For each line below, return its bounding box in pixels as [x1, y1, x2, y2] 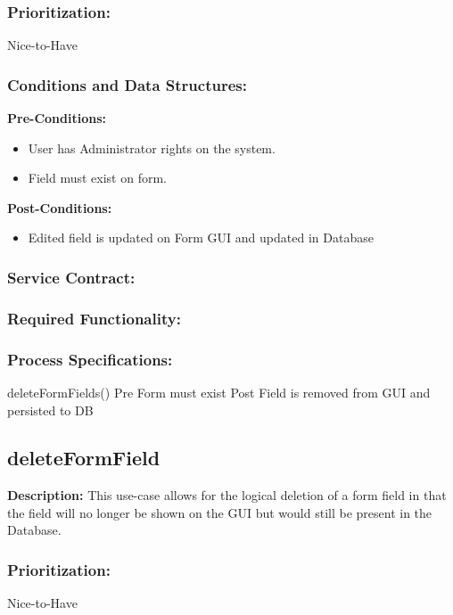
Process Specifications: [7, 348, 173, 370]
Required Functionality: [7, 307, 181, 329]
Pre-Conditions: [7, 109, 106, 127]
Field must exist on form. [28, 168, 167, 187]
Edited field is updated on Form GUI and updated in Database [28, 228, 374, 247]
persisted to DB [7, 400, 94, 419]
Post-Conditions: [7, 198, 112, 217]
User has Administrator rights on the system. [28, 138, 276, 157]
